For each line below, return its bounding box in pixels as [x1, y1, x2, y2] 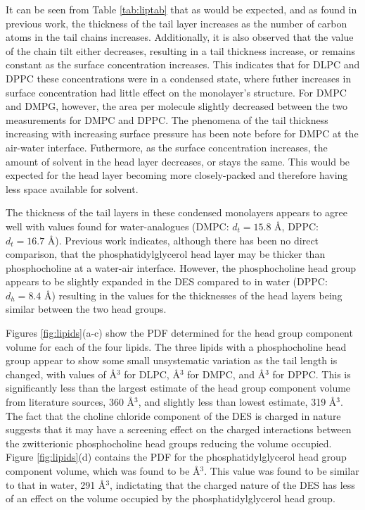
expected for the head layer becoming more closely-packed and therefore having [6, 168, 348, 182]
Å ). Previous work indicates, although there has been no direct [47, 232, 319, 247]
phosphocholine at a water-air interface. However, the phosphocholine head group [6, 260, 357, 275]
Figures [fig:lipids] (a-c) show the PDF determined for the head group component [6, 325, 353, 340]
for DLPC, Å [124, 366, 180, 381]
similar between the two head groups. [6, 301, 167, 316]
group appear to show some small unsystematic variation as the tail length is [6, 353, 338, 368]
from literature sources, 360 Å [6, 394, 135, 409]
